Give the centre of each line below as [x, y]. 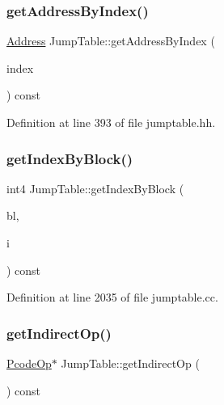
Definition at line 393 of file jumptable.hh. [111, 122]
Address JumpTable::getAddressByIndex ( [111, 41]
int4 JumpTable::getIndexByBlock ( [95, 188]
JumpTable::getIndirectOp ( [130, 363]
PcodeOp [29, 363]
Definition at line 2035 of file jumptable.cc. [112, 297]
